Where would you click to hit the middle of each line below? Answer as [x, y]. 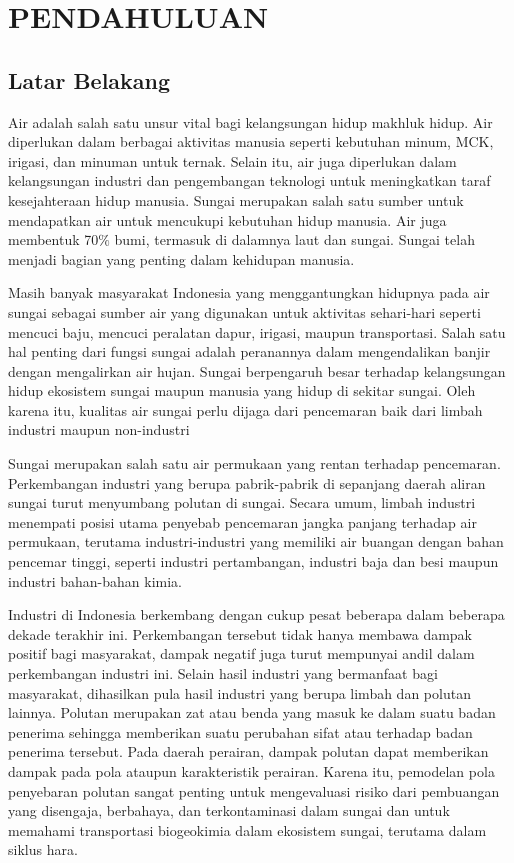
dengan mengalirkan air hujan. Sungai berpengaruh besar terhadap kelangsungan [257, 370]
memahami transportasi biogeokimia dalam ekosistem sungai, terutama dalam [247, 829]
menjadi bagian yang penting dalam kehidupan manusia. [181, 258]
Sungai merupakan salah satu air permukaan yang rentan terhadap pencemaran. [254, 463]
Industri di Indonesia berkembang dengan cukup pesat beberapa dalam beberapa [256, 614]
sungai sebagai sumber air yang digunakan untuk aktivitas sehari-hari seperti [244, 311]
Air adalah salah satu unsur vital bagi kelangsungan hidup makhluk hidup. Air [250, 121]
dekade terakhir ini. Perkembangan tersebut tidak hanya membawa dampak [240, 633]
